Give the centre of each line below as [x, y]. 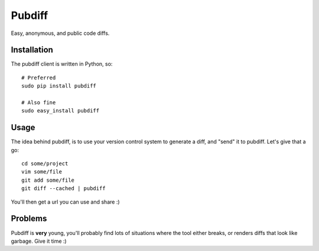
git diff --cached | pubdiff [64, 189]
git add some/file [48, 180]
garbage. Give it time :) [39, 241]
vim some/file [42, 172]
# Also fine [39, 103]
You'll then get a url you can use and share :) [66, 202]
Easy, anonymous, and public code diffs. [60, 33]
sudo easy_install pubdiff [61, 111]
